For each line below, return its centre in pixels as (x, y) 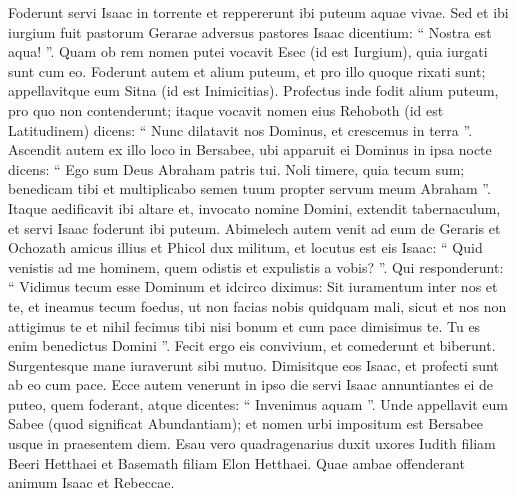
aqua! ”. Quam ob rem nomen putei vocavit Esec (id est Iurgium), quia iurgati (248, 51)
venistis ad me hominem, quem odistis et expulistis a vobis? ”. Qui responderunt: (256, 266)
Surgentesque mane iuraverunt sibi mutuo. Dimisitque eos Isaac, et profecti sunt (253, 364)
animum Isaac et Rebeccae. (91, 482)
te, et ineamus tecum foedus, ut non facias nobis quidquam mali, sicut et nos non (257, 305)
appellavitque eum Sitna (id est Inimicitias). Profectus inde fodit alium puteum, (253, 90)
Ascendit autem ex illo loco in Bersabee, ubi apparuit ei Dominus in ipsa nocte (250, 149)
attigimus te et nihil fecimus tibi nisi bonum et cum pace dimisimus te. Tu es (244, 325)
